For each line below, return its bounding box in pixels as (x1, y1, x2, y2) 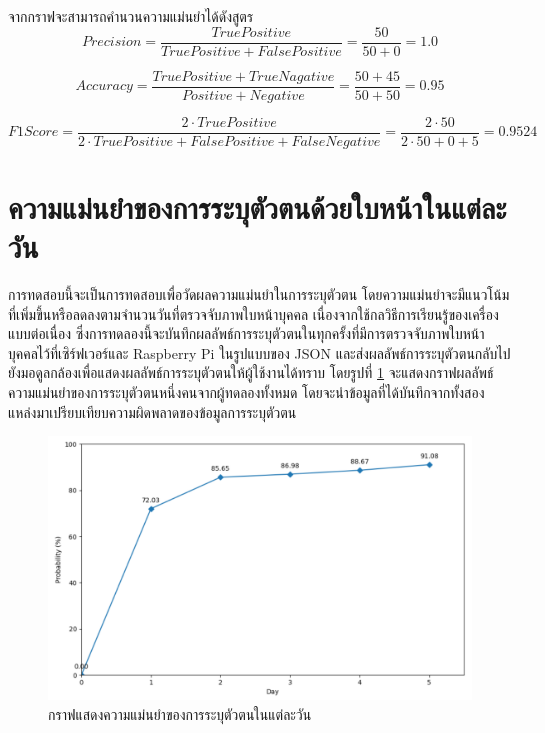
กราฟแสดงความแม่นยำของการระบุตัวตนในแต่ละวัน (48, 704, 312, 725)
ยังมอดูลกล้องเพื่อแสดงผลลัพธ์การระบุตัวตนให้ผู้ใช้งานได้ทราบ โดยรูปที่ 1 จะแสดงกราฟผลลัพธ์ (8, 362, 494, 383)
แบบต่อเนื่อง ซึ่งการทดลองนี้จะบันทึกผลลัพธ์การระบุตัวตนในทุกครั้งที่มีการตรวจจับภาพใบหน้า (8, 323, 485, 344)
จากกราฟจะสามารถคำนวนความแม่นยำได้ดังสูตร (8, 6, 254, 26)
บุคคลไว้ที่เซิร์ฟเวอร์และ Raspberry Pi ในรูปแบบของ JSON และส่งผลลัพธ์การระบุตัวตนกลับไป (8, 342, 511, 363)
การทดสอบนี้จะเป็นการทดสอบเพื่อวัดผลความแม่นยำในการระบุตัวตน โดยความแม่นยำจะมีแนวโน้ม (8, 284, 510, 305)
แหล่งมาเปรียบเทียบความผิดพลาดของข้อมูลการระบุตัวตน (8, 401, 297, 422)
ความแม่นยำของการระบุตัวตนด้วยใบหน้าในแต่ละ (8, 186, 507, 227)
